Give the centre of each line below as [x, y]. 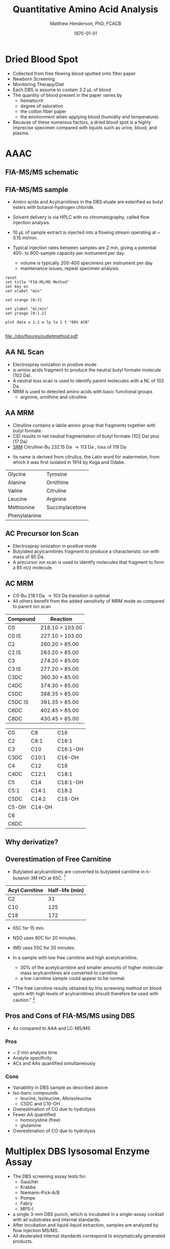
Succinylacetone [66, 507]
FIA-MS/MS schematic [42, 172]
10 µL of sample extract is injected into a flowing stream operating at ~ [87, 232]
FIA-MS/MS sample [37, 189]
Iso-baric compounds [35, 1093]
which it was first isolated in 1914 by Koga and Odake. [69, 462]
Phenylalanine [25, 515]
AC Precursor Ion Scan [42, 534]
